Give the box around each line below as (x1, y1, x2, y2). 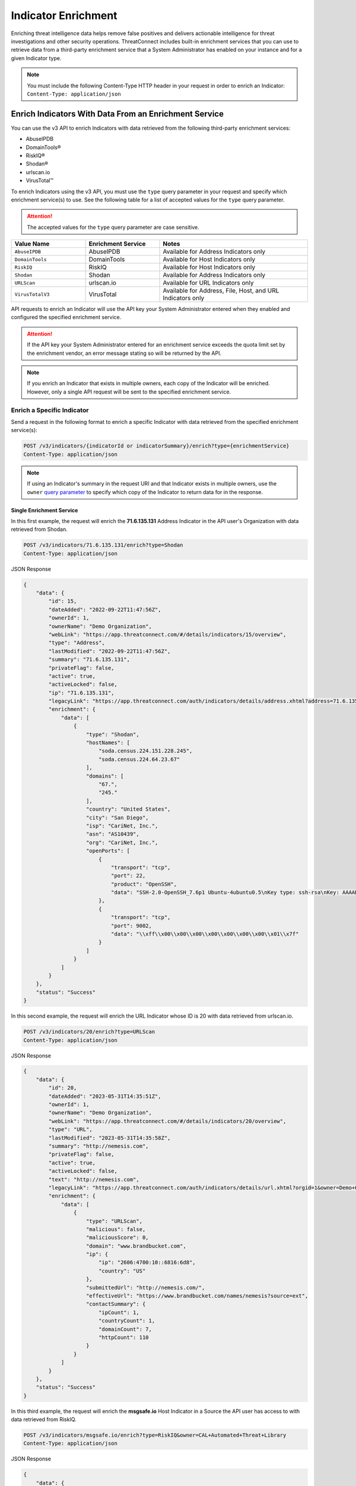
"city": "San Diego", (86, 814, 149, 821)
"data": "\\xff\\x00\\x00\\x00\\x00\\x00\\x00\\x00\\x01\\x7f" (110, 931, 299, 937)
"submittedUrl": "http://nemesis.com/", (86, 1284, 205, 1291)
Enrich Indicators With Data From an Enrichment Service (11, 109, 224, 119)
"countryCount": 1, (98, 1317, 155, 1324)
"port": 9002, (110, 922, 152, 929)
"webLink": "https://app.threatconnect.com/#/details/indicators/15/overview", (48, 631, 287, 638)
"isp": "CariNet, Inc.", (86, 822, 158, 829)
